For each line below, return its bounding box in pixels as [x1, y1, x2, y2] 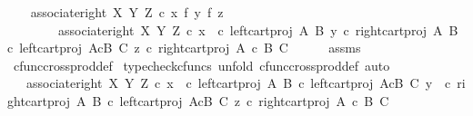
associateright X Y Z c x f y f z [30, 3, 224, 21]
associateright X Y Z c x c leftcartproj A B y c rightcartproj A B [57, 20, 458, 39]
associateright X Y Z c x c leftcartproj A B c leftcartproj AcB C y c [25, 73, 451, 92]
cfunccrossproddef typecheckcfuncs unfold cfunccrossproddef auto [13, 55, 390, 74]
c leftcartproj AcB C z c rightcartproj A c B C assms [7, 38, 361, 57]
